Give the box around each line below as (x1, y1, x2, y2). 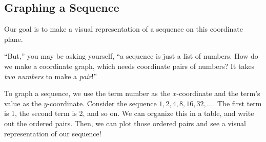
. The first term (213, 98, 262, 108)
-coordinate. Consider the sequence (47, 98, 157, 108)
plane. (4, 33, 23, 44)
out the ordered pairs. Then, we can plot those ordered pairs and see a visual (4, 117, 246, 128)
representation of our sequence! (4, 128, 101, 138)
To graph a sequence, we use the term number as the (4, 88, 170, 99)
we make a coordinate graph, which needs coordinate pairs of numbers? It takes (4, 60, 255, 71)
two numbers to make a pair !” (4, 70, 97, 81)
